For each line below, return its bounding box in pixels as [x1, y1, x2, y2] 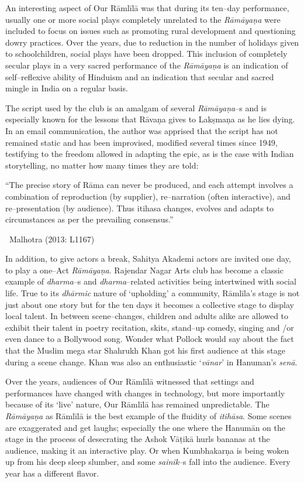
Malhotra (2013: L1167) [9, 232, 95, 245]
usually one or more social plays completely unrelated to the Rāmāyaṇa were [5, 13, 281, 25]
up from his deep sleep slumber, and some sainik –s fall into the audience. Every [5, 455, 291, 468]
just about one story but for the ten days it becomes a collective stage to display [5, 298, 295, 310]
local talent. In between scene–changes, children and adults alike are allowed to [5, 310, 289, 322]
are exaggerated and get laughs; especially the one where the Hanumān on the [5, 421, 285, 433]
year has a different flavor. [5, 467, 99, 479]
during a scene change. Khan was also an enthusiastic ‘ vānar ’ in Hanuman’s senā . [5, 355, 298, 368]
